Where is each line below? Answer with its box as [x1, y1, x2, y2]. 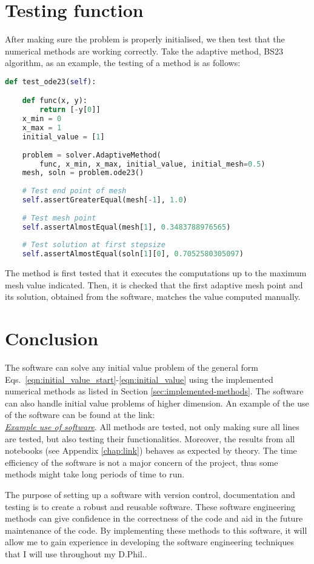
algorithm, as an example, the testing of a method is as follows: [5, 56, 241, 69]
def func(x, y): [22, 96, 88, 105]
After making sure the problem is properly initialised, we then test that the [5, 33, 285, 45]
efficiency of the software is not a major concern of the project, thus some [5, 456, 278, 468]
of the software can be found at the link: [5, 408, 155, 421]
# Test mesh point [22, 213, 96, 222]
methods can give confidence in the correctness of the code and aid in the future [5, 512, 303, 525]
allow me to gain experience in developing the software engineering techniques [5, 536, 295, 548]
